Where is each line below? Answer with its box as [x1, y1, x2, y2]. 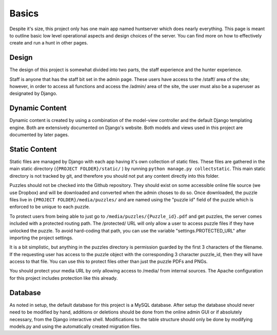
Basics [9, 8, 39, 19]
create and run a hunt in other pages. [9, 40, 88, 46]
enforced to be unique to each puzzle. [9, 204, 90, 210]
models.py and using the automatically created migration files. [9, 323, 141, 329]
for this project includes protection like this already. [9, 275, 118, 281]
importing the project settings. [9, 235, 74, 241]
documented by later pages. [9, 132, 69, 138]
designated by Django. [9, 90, 57, 97]
